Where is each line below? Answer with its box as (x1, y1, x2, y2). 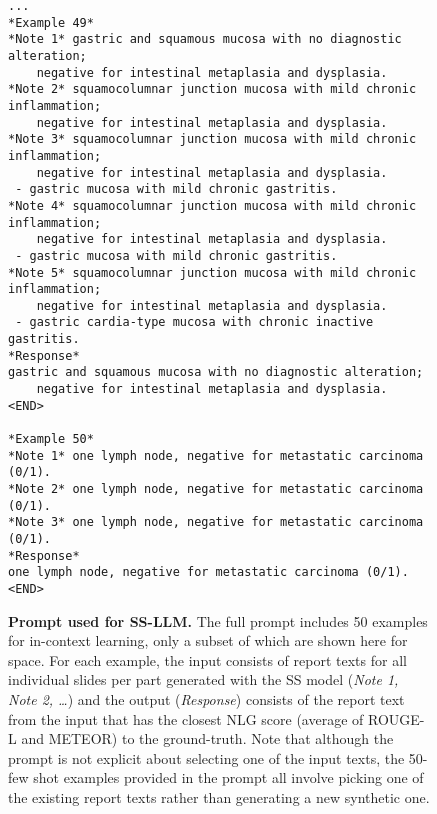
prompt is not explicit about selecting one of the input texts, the (8, 747, 405, 768)
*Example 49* (8, 15, 94, 30)
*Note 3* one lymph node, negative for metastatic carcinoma (8, 515, 424, 530)
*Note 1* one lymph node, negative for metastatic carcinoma (8, 448, 424, 463)
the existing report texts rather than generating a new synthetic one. (8, 786, 430, 807)
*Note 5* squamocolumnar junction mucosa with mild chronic (8, 265, 417, 280)
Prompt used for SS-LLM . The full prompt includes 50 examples (8, 610, 428, 631)
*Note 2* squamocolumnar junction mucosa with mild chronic (8, 82, 417, 97)
